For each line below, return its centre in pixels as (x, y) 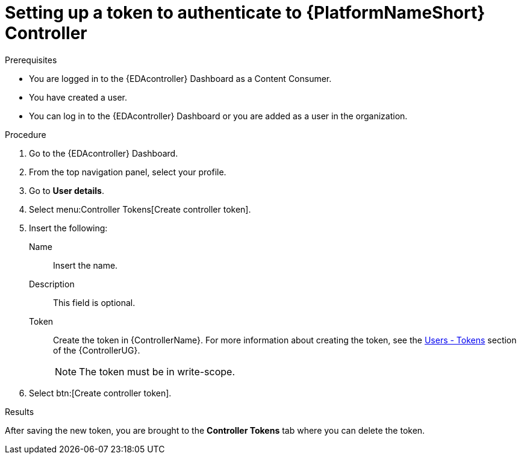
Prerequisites (31, 60)
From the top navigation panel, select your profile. (128, 172)
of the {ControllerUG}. (97, 350)
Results (20, 411)
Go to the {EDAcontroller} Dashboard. (104, 153)
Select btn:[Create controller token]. (100, 393)
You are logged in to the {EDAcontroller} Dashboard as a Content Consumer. (180, 78)
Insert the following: (68, 228)
